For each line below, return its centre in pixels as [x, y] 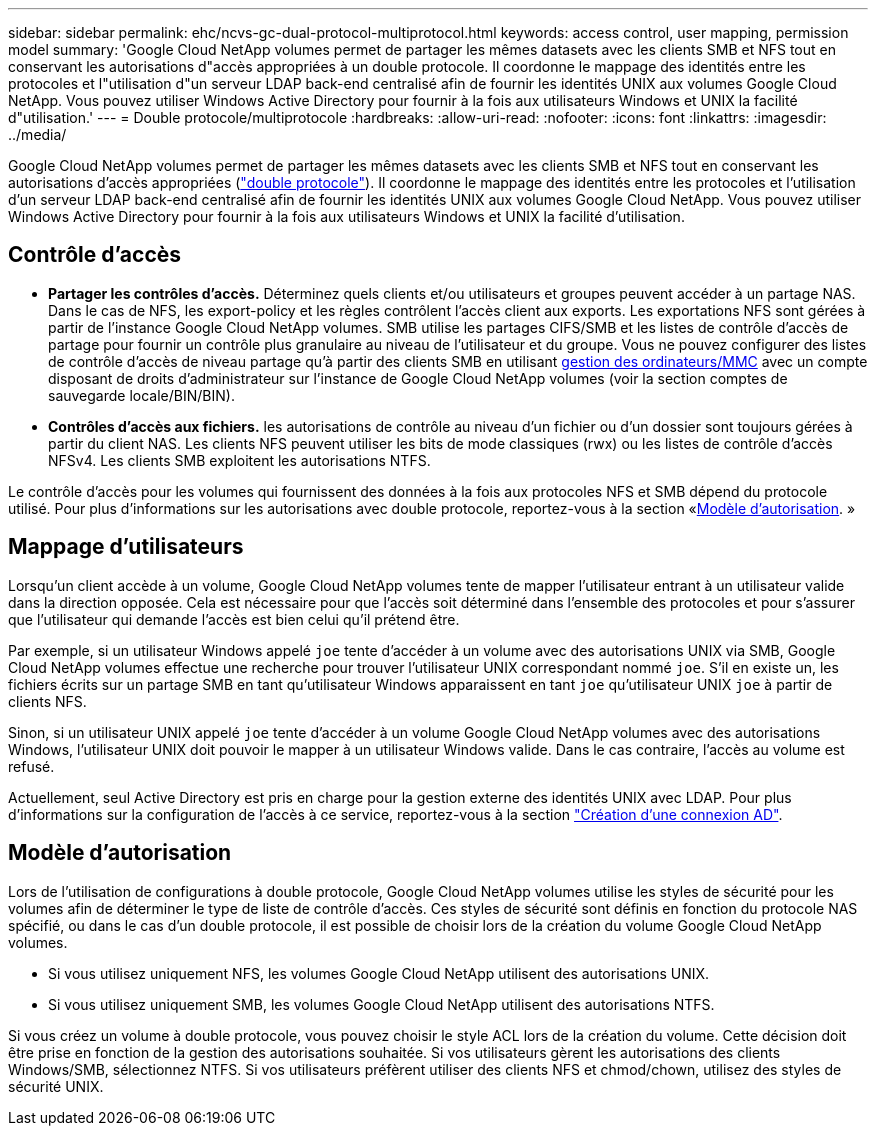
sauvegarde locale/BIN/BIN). [141, 395]
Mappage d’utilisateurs [126, 547]
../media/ [37, 134]
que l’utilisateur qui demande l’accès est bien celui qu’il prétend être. [234, 619]
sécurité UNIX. [56, 1086]
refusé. [31, 766]
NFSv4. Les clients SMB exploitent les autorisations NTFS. [239, 460]
